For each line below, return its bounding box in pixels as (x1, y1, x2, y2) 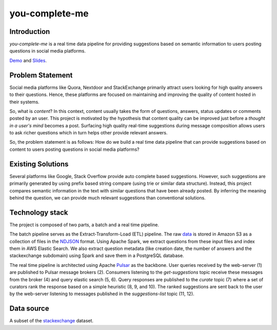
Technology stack (9, 208, 69, 217)
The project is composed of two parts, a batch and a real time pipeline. (9, 221, 159, 228)
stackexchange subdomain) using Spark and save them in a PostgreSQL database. (9, 253, 184, 259)
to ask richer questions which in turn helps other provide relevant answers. (9, 130, 168, 136)
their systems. (9, 99, 39, 105)
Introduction (9, 27, 50, 36)
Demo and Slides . (9, 57, 47, 64)
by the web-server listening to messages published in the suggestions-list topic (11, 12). (9, 290, 194, 297)
